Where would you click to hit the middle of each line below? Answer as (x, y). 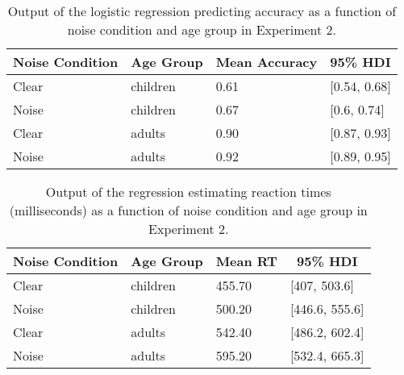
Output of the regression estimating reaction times (188, 192)
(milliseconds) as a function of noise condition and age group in (188, 210)
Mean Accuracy (267, 62)
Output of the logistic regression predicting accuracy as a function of (202, 11)
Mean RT (246, 261)
